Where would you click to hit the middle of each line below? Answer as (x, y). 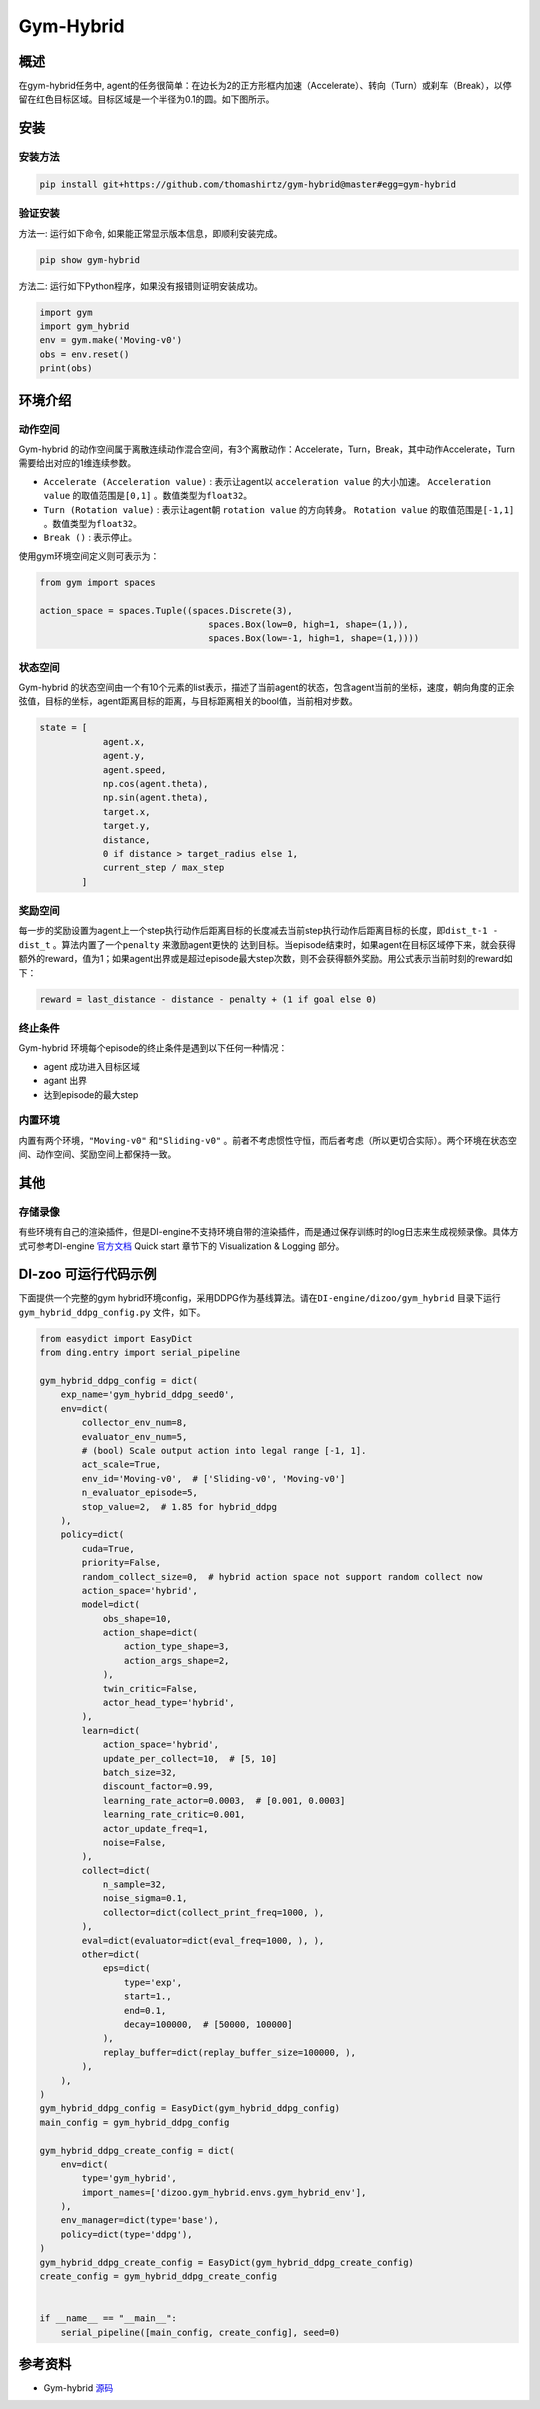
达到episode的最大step (91, 1094)
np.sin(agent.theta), (155, 798)
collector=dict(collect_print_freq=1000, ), (213, 1912)
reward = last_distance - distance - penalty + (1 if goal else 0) (208, 999)
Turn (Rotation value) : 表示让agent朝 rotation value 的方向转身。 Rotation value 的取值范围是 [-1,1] (279, 509)
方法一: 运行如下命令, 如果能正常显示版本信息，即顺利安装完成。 (150, 233)
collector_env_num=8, (134, 1423)
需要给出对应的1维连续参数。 (77, 463)
